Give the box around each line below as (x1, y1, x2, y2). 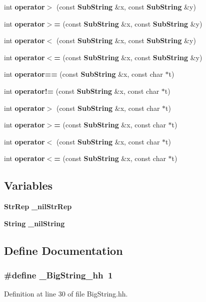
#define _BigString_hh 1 (4, 269, 113, 281)
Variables (4, 178, 53, 193)
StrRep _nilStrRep (4, 201, 72, 212)
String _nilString (4, 218, 65, 228)
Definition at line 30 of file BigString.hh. (4, 288, 128, 299)
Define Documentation (4, 242, 123, 258)
